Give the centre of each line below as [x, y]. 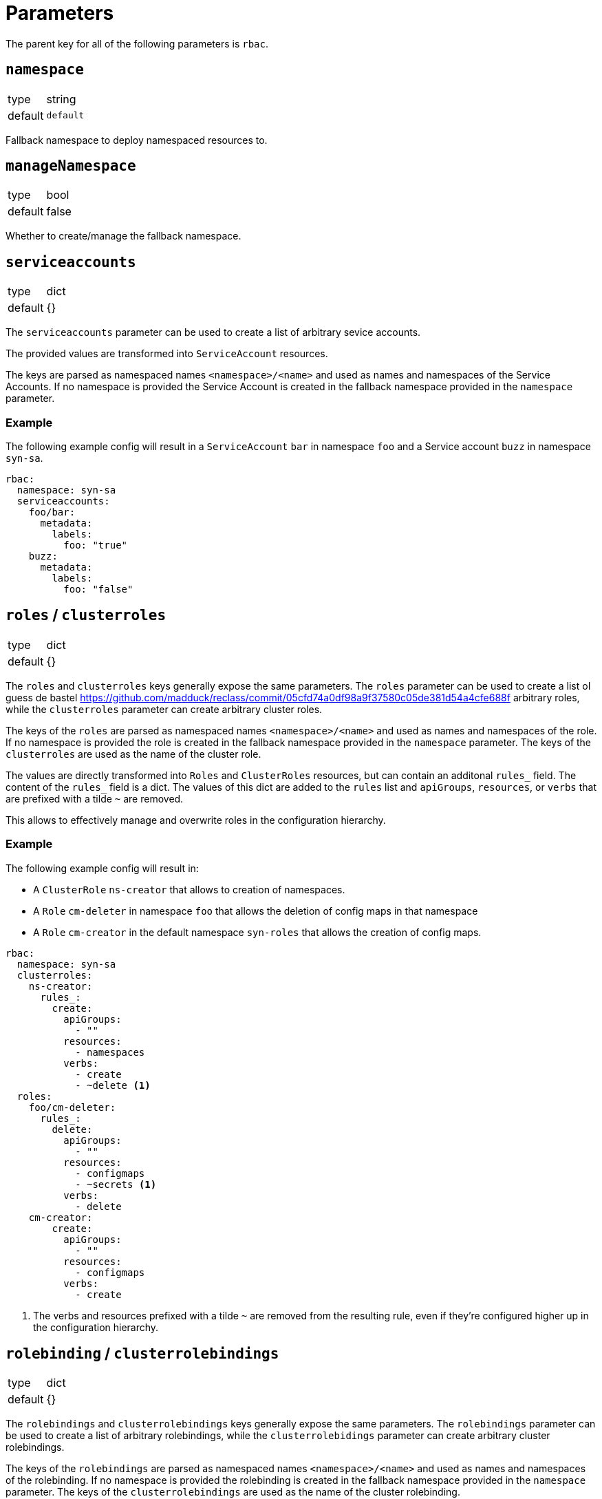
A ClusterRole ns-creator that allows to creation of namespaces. [189, 889]
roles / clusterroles [86, 615]
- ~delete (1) [113, 1085]
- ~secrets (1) [116, 1184]
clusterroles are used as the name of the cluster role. [133, 754]
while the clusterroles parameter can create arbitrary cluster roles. [164, 709]
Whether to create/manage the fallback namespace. [123, 236]
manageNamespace [71, 166]
